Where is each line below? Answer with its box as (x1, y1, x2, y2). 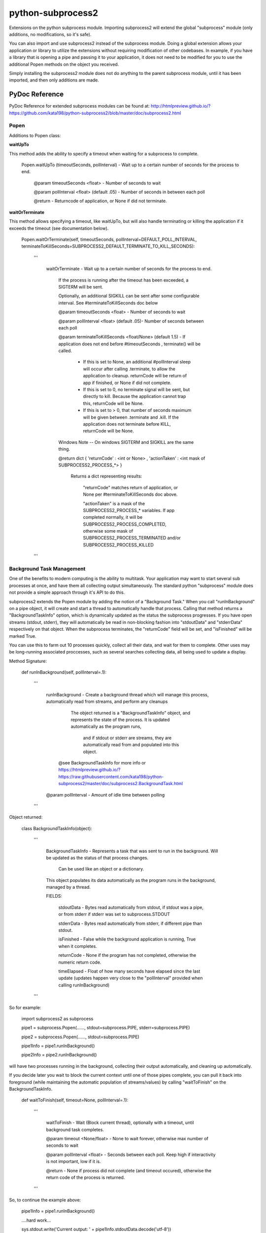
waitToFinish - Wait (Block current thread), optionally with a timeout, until (46, 1120, 194, 1125)
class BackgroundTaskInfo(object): (21, 825, 92, 831)
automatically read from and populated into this (83, 742, 179, 748)
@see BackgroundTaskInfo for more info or (58, 760, 146, 765)
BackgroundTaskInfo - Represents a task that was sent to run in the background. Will (46, 848, 218, 854)
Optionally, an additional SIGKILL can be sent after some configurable (58, 293, 199, 299)
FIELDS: (46, 893, 63, 899)
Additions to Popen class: (9, 132, 61, 138)
